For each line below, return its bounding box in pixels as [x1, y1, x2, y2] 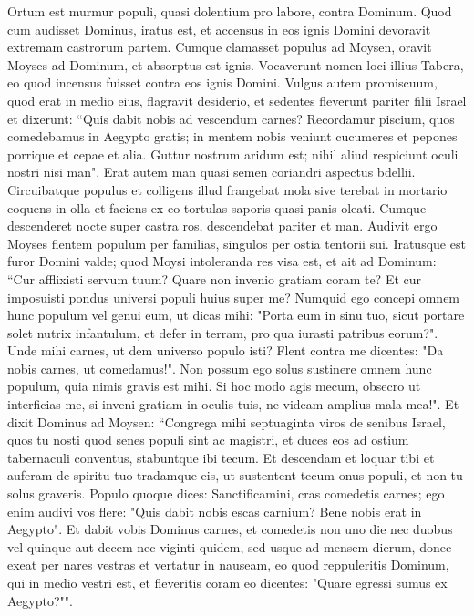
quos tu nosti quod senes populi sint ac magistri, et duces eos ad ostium [7, 430, 409, 449]
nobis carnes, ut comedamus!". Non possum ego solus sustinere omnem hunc [7, 358, 432, 377]
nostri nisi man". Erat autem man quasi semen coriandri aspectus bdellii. [7, 162, 416, 181]
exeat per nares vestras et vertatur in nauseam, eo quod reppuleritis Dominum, [7, 555, 449, 574]
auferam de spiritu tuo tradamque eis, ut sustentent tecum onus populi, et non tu [7, 466, 463, 485]
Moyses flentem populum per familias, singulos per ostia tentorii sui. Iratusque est [7, 233, 466, 252]
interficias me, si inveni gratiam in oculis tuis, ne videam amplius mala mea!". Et [7, 395, 459, 414]
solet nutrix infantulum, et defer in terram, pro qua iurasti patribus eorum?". [7, 323, 438, 342]
